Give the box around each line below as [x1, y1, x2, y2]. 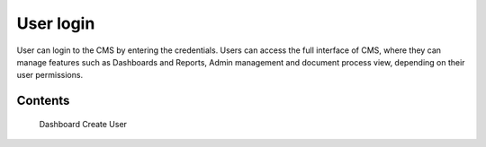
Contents [16, 93, 70, 108]
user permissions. [16, 70, 84, 81]
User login [16, 13, 95, 33]
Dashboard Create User [39, 118, 128, 129]
